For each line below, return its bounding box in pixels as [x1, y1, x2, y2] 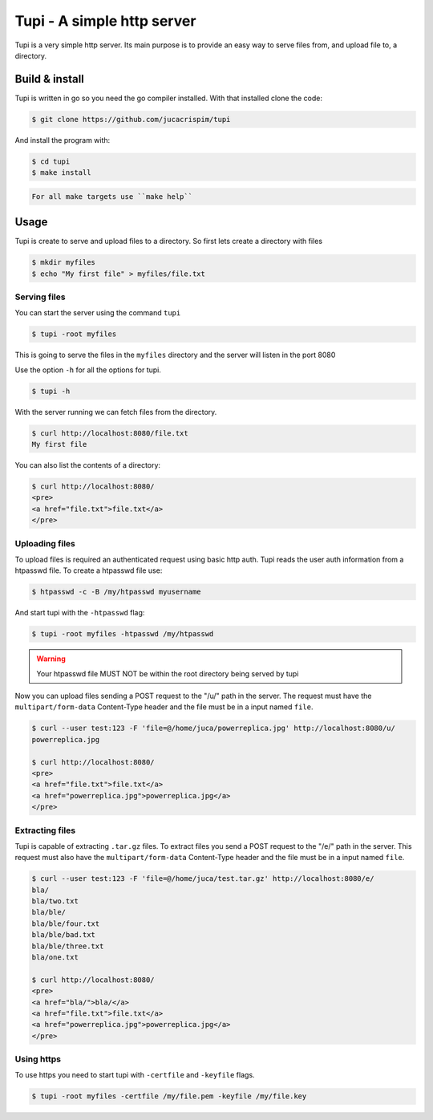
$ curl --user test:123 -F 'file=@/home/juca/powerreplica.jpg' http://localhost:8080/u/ [31, 724, 396, 733]
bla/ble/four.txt [31, 919, 100, 928]
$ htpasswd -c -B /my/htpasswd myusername [31, 587, 201, 597]
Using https [14, 1053, 62, 1065]
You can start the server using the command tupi [14, 308, 181, 318]
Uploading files [14, 538, 75, 549]
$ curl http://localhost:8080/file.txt [31, 428, 188, 437]
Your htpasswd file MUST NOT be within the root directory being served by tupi [36, 668, 299, 678]
